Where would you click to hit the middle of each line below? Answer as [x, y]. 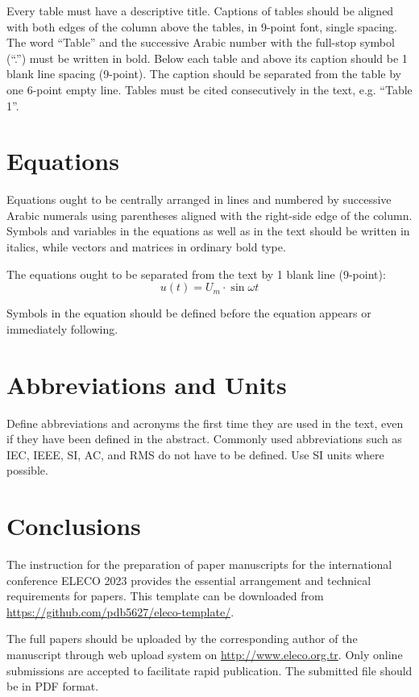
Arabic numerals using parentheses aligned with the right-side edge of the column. [209, 215]
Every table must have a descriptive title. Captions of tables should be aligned [200, 10]
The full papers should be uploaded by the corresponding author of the [182, 639]
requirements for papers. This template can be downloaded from [165, 596]
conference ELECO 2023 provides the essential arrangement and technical [189, 580]
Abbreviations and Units [147, 384]
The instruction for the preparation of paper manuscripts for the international [199, 564]
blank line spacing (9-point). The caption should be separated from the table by [204, 74]
